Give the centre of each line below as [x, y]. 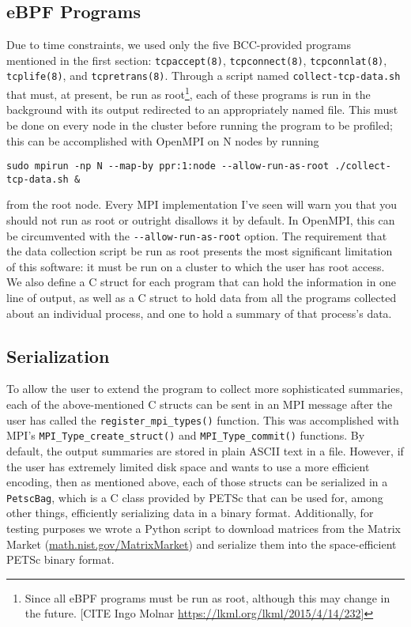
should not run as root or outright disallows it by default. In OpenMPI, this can [201, 220]
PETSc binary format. [60, 559]
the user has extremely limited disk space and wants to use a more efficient [188, 466]
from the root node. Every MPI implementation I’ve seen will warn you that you [202, 204]
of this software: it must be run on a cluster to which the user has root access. [196, 266]
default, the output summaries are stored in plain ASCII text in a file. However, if [205, 450]
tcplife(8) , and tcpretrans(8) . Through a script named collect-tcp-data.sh [204, 76]
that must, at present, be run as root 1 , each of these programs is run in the [189, 93]
